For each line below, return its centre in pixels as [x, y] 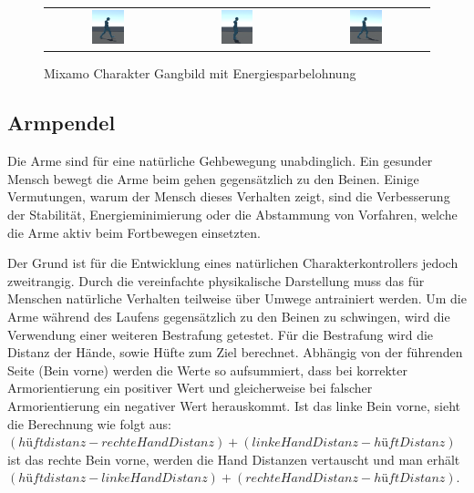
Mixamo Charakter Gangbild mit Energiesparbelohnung [200, 73]
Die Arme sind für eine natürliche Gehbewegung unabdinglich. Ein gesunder [220, 161]
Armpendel [62, 123]
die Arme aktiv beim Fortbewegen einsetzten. [134, 232]
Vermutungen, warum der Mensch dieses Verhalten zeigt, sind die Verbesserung [229, 196]
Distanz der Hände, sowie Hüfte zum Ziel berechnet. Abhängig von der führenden [235, 352]
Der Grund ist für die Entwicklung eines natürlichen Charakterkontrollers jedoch [233, 263]
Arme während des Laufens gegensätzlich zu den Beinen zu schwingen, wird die [229, 316]
